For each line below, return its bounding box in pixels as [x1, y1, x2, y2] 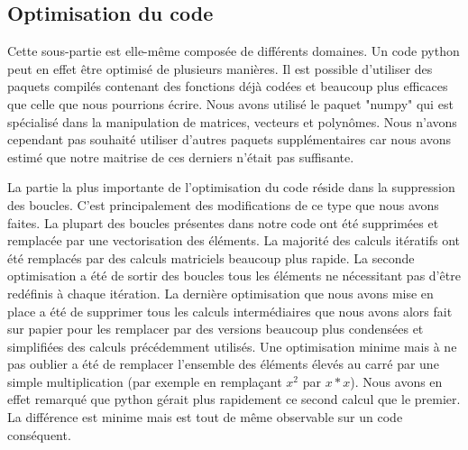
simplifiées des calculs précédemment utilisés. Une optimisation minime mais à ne [7, 336, 457, 355]
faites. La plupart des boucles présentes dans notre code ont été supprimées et [7, 213, 439, 232]
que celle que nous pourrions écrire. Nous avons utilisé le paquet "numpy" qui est [7, 94, 454, 113]
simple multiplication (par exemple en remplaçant [7, 372, 282, 390]
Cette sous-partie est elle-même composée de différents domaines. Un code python [7, 41, 460, 60]
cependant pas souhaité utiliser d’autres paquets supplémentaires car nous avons [7, 130, 452, 149]
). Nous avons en [350, 372, 443, 390]
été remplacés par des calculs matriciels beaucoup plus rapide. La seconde [7, 248, 415, 267]
